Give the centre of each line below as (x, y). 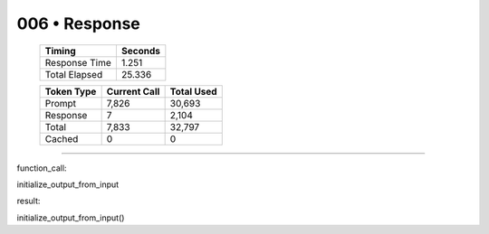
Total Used (193, 91)
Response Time (78, 62)
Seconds (140, 51)
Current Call (133, 91)
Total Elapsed (74, 74)
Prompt (61, 103)
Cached (62, 138)
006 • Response (78, 23)
